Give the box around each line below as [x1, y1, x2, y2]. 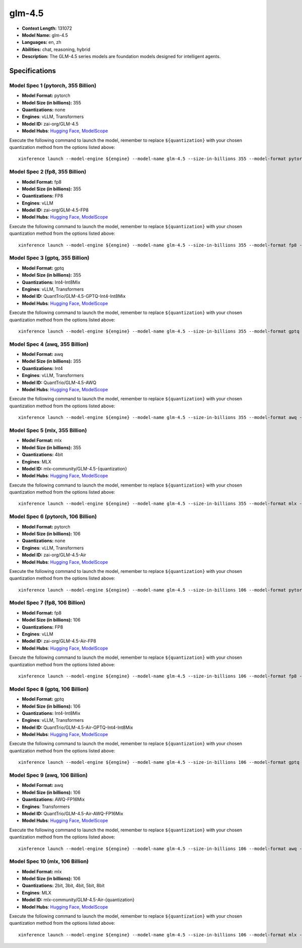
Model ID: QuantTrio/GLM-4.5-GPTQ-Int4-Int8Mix [22, 293, 126, 299]
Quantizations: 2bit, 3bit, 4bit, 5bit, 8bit [22, 882, 105, 888]
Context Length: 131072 [22, 25, 72, 31]
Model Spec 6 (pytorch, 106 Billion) [9, 513, 97, 520]
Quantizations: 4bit [22, 452, 63, 458]
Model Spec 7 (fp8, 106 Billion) [9, 599, 86, 606]
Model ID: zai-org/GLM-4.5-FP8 [22, 207, 89, 213]
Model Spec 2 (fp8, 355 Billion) [9, 168, 87, 175]
